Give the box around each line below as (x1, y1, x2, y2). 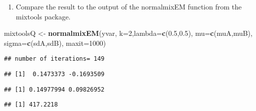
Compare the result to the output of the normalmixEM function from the (16, 1, 242, 11)
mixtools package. (16, 11, 71, 21)
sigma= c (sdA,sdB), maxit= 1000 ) (4, 37, 106, 48)
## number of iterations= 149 (4, 55, 105, 63)
